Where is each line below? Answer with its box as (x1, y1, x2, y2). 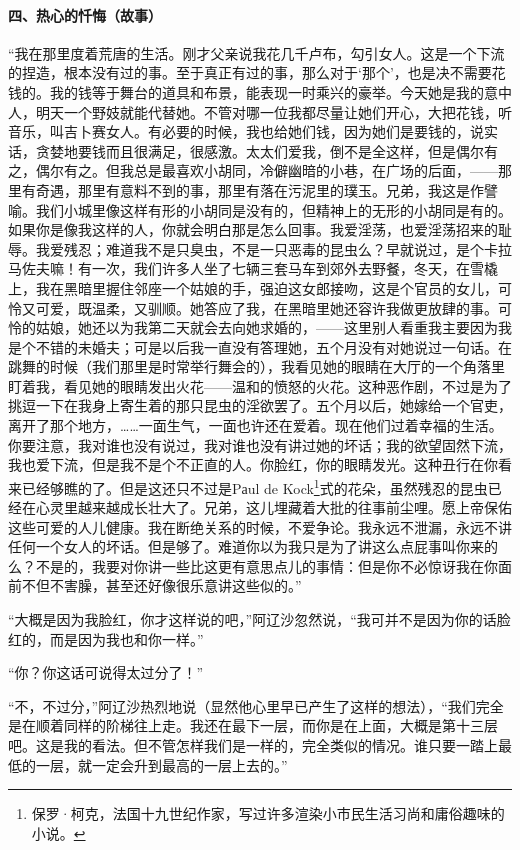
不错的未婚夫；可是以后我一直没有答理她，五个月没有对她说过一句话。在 (35, 336, 512, 357)
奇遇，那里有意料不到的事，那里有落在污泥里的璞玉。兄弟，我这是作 (35, 179, 484, 200)
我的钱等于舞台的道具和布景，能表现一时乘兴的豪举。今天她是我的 (49, 81, 484, 102)
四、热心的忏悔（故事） (8, 4, 162, 25)
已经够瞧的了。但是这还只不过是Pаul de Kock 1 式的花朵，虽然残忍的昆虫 (21, 474, 488, 498)
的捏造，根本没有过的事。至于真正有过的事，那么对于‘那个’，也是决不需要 (8, 62, 492, 83)
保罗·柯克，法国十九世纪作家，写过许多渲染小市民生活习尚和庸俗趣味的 (31, 803, 505, 824)
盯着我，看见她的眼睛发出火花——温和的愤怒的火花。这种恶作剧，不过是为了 (8, 375, 512, 396)
